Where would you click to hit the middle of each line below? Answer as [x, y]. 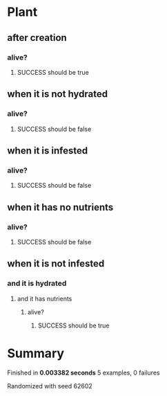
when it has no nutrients [60, 207]
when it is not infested [56, 264]
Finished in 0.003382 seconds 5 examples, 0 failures [83, 372]
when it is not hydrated [58, 94]
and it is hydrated [37, 283]
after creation [37, 38]
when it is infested [48, 151]
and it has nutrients [45, 298]
